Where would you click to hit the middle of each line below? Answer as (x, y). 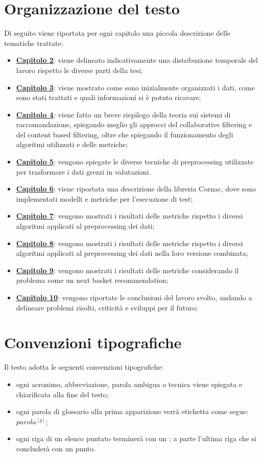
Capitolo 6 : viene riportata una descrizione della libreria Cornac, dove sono (136, 189)
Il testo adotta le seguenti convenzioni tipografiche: (84, 367)
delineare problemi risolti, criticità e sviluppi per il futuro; (107, 307)
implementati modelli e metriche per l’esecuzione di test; (104, 198)
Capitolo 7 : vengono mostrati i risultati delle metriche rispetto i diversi (129, 216)
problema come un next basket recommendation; (92, 280)
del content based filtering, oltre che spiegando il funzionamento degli (125, 134)
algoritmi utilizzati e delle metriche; (72, 144)
